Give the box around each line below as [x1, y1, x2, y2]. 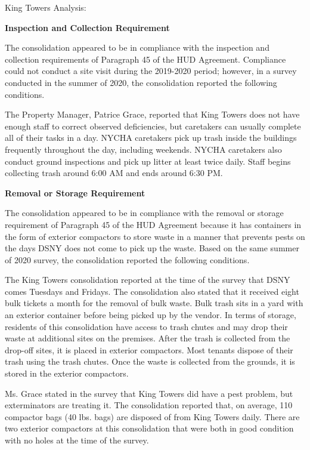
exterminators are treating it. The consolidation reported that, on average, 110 [5, 399, 293, 411]
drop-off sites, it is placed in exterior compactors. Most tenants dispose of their [5, 343, 293, 356]
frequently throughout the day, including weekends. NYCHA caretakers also [5, 143, 282, 155]
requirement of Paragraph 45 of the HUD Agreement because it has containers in [5, 218, 302, 230]
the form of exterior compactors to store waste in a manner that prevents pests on [5, 230, 305, 242]
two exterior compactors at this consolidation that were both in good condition [5, 422, 294, 434]
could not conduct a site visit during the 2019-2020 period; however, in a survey [5, 64, 297, 77]
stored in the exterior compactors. [5, 367, 129, 380]
